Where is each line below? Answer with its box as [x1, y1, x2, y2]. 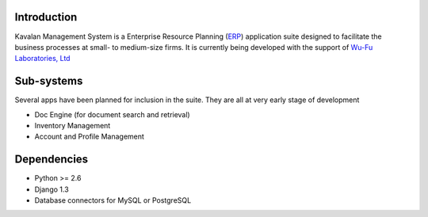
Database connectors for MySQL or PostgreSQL [34, 196, 192, 205]
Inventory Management [34, 120, 111, 130]
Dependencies [14, 153, 89, 166]
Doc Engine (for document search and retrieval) [34, 109, 190, 119]
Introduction [14, 10, 78, 24]
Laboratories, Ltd [14, 54, 71, 63]
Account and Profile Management [34, 131, 144, 142]
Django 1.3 [34, 185, 69, 194]
